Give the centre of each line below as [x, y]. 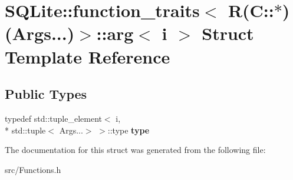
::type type [129, 130]
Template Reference [88, 56]
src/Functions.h [33, 169]
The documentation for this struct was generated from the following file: [135, 150]
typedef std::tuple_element [53, 118]
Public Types [46, 94]
